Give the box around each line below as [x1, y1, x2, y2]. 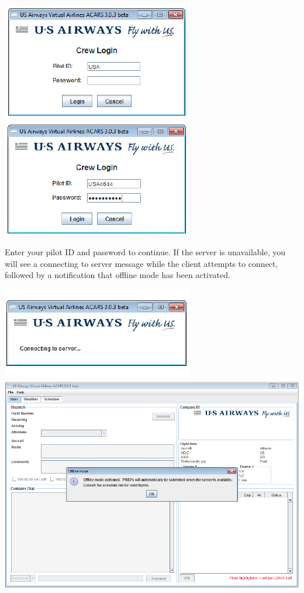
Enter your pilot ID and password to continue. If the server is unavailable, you [5, 246, 286, 258]
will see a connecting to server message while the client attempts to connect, [5, 257, 278, 269]
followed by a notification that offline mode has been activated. [5, 269, 230, 281]
